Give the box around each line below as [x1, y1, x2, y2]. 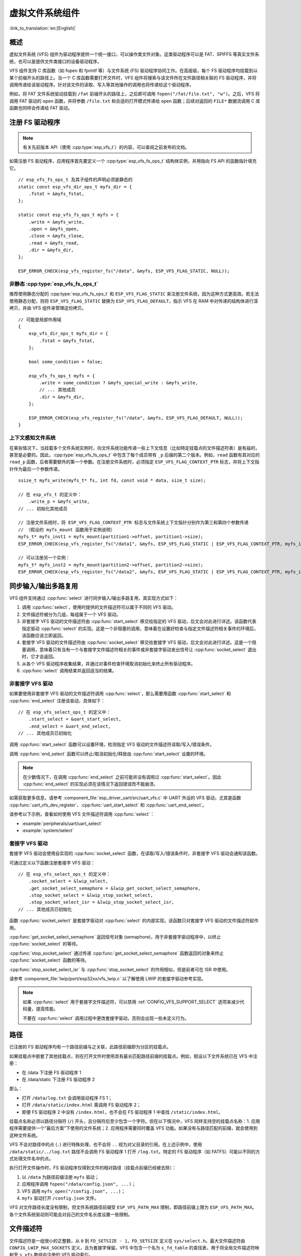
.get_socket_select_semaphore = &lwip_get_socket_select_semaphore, [28, 885, 201, 891]
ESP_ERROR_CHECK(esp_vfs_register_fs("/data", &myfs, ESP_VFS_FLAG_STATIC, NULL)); [18, 268, 230, 274]
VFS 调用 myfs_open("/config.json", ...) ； [22, 1188, 125, 1194]
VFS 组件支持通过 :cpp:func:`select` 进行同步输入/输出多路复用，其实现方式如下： [9, 595, 178, 601]
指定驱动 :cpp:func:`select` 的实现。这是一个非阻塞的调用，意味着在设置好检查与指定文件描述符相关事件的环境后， [22, 625, 258, 632]
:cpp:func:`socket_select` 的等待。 [9, 941, 80, 947]
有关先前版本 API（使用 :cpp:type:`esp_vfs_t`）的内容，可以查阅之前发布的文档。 [23, 144, 190, 150]
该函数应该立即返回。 [22, 633, 66, 639]
